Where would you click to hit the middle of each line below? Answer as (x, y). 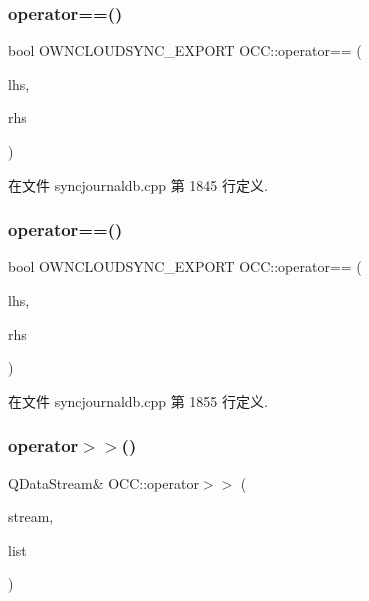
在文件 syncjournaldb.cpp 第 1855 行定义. (138, 400)
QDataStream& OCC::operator (103, 482)
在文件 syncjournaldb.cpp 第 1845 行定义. (138, 184)
